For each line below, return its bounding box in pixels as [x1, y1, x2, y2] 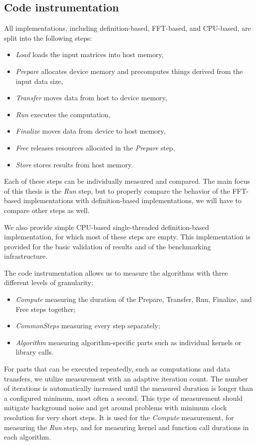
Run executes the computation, [15, 109, 111, 119]
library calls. [15, 347, 54, 357]
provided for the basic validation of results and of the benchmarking [4, 241, 211, 251]
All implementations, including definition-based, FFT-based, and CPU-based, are [4, 23, 251, 33]
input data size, [15, 75, 63, 86]
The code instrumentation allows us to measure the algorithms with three [4, 267, 228, 278]
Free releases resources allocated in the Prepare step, [15, 142, 175, 152]
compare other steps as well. [4, 205, 90, 215]
